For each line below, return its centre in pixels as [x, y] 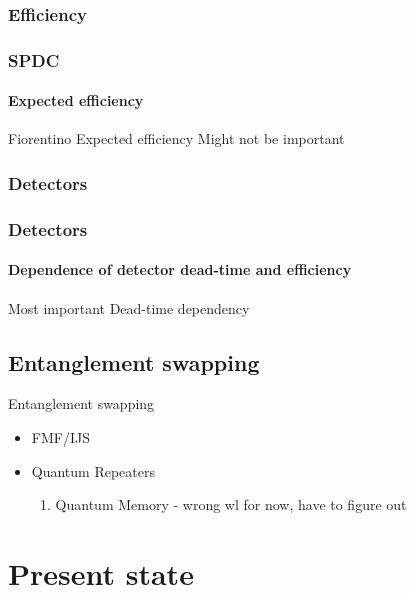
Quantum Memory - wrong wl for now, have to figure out [231, 504]
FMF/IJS [60, 436]
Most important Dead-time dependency [129, 307]
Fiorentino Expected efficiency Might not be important [176, 138]
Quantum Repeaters [93, 470]
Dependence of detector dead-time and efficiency [180, 269]
